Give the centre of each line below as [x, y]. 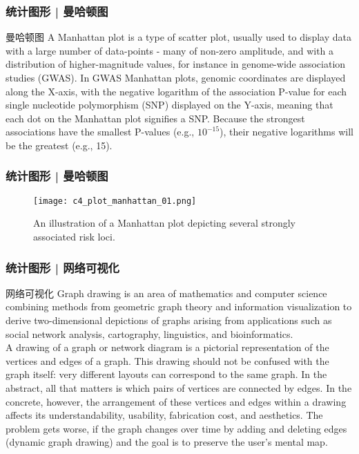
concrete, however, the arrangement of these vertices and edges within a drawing [176, 401]
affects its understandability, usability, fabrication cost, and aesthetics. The [164, 415]
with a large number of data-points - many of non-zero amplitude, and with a [170, 50]
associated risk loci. [74, 237]
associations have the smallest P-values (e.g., [100, 132]
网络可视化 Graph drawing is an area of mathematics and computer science [166, 293]
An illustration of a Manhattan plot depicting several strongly [164, 223]
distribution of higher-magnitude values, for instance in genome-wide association [176, 64]
